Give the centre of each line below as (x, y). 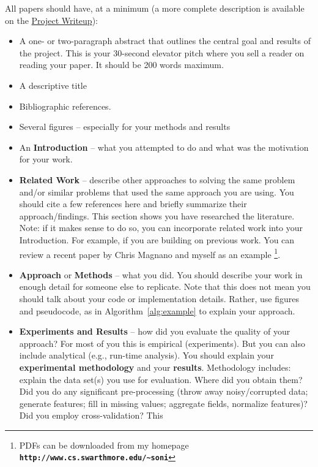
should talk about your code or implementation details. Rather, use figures (159, 298)
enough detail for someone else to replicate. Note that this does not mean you (165, 287)
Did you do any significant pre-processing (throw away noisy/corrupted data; (164, 391)
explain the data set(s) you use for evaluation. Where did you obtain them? (161, 379)
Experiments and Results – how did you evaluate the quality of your (155, 331)
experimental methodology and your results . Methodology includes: (155, 367)
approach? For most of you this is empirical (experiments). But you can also (162, 343)
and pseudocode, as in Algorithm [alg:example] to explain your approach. (157, 310)
